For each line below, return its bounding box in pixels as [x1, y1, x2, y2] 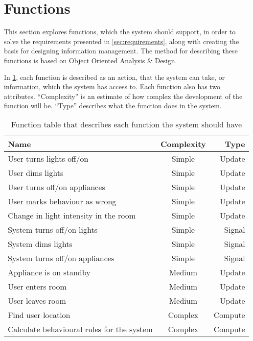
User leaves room [8, 294, 66, 306]
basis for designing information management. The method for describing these [4, 46, 238, 56]
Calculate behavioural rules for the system [8, 323, 153, 335]
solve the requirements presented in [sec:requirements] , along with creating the [4, 36, 239, 46]
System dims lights [8, 238, 72, 249]
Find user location [8, 309, 70, 320]
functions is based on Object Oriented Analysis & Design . [4, 55, 177, 65]
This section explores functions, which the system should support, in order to [4, 26, 236, 37]
